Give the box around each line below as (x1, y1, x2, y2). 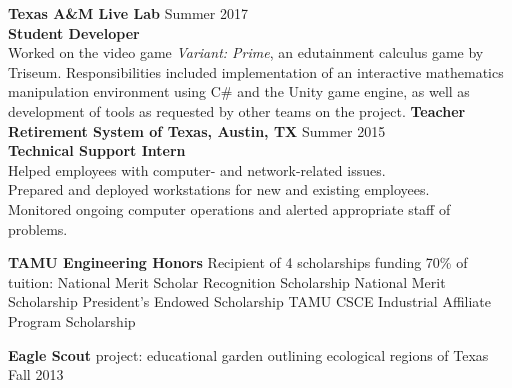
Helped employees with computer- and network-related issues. (8, 159, 386, 180)
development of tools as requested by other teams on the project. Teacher (8, 100, 466, 121)
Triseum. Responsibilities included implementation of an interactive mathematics (8, 61, 504, 82)
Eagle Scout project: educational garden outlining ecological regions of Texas (8, 344, 489, 365)
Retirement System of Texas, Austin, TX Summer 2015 (8, 120, 386, 141)
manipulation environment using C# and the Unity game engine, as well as (8, 81, 470, 102)
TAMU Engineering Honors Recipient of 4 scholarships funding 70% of (8, 252, 468, 273)
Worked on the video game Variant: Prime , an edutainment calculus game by (8, 42, 484, 63)
